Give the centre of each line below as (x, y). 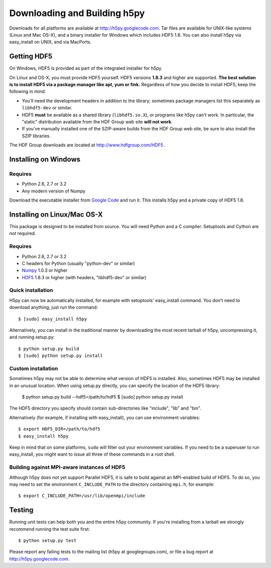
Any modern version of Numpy (53, 191)
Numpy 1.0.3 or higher (45, 270)
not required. (23, 234)
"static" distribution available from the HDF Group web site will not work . (97, 122)
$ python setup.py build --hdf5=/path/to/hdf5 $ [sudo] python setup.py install (102, 397)
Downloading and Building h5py (77, 13)
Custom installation (34, 368)
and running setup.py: (32, 337)
